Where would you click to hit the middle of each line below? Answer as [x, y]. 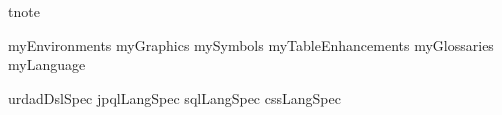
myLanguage [47, 64]
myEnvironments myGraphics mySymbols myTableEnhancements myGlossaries [251, 44]
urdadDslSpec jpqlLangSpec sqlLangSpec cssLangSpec [174, 97]
